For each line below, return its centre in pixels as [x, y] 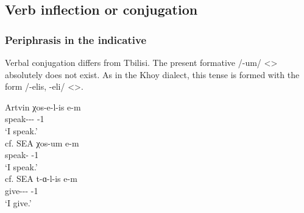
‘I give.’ [18, 202]
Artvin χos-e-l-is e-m [43, 106]
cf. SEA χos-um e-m [42, 143]
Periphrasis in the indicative [76, 39]
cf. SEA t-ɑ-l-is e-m [41, 179]
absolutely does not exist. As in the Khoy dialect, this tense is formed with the [152, 74]
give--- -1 [22, 190]
